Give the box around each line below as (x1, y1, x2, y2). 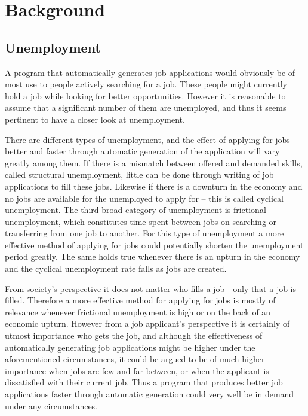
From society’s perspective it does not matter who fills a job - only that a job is (5, 282, 297, 294)
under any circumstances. (5, 399, 98, 412)
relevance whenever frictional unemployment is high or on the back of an (5, 305, 271, 318)
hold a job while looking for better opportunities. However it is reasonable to (5, 89, 286, 102)
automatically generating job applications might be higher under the (5, 341, 255, 353)
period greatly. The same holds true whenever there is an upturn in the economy (5, 250, 300, 263)
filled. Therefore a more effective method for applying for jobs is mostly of (5, 294, 276, 306)
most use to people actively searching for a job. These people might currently (5, 78, 287, 90)
